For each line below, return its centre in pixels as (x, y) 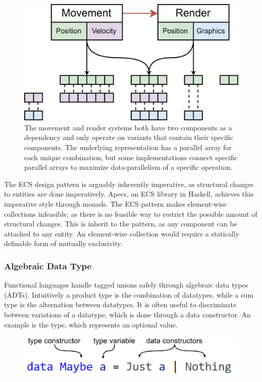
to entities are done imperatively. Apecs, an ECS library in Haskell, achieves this (129, 194)
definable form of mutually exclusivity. (63, 243)
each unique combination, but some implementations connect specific (131, 157)
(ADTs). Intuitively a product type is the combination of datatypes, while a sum (129, 294)
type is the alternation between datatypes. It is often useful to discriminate (120, 304)
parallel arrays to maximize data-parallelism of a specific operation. (128, 167)
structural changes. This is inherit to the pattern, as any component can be (121, 224)
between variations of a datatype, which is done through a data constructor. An (127, 314)
